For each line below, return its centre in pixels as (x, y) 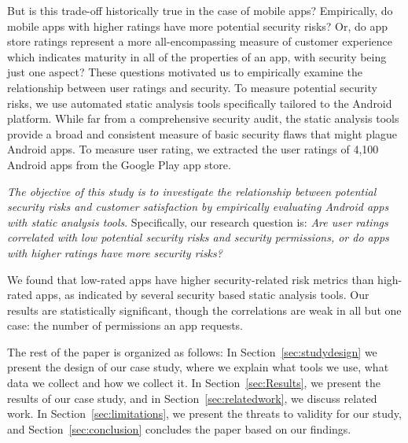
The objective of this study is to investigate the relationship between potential (192, 191)
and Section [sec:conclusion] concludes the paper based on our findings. (179, 428)
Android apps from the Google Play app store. (119, 164)
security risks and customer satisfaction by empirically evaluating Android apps (198, 207)
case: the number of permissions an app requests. (125, 325)
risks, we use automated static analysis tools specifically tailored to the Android (200, 103)
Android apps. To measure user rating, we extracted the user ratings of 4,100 (193, 149)
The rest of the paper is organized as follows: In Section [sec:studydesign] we (192, 351)
